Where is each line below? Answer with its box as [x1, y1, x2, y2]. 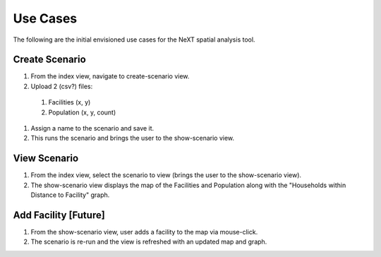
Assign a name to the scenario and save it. [30, 124, 155, 133]
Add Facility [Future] [13, 209, 105, 221]
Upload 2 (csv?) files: [30, 82, 93, 90]
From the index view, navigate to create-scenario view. [30, 72, 190, 80]
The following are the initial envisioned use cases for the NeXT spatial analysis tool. [13, 35, 255, 44]
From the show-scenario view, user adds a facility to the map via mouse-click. [30, 228, 258, 236]
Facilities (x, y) [48, 98, 91, 107]
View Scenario [13, 153, 79, 165]
